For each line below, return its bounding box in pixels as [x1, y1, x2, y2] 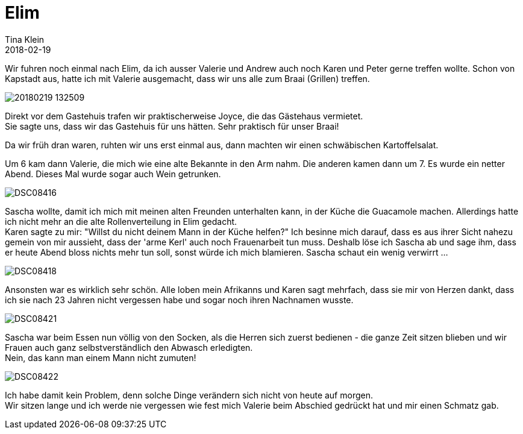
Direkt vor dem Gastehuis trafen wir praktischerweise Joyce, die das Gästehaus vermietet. [5, 110, 363, 121]
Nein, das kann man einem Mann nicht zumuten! [5, 352, 196, 363]
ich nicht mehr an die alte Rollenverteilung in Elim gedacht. [5, 216, 237, 227]
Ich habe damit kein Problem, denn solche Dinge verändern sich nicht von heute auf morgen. [5, 389, 373, 400]
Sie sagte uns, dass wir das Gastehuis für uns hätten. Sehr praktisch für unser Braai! [5, 121, 339, 131]
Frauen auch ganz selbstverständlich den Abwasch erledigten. [5, 342, 253, 353]
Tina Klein [5, 34, 45, 45]
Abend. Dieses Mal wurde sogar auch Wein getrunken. [5, 168, 221, 179]
